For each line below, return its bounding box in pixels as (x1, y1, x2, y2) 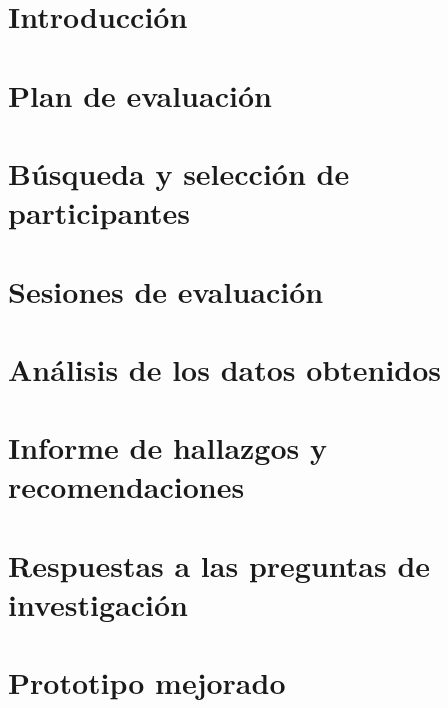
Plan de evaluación (8, 74, 272, 115)
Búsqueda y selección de (8, 152, 350, 193)
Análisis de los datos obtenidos (8, 348, 442, 389)
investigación (8, 584, 188, 624)
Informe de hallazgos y (8, 427, 327, 468)
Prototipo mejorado (8, 662, 286, 703)
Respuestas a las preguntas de (8, 544, 431, 585)
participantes (8, 192, 191, 233)
